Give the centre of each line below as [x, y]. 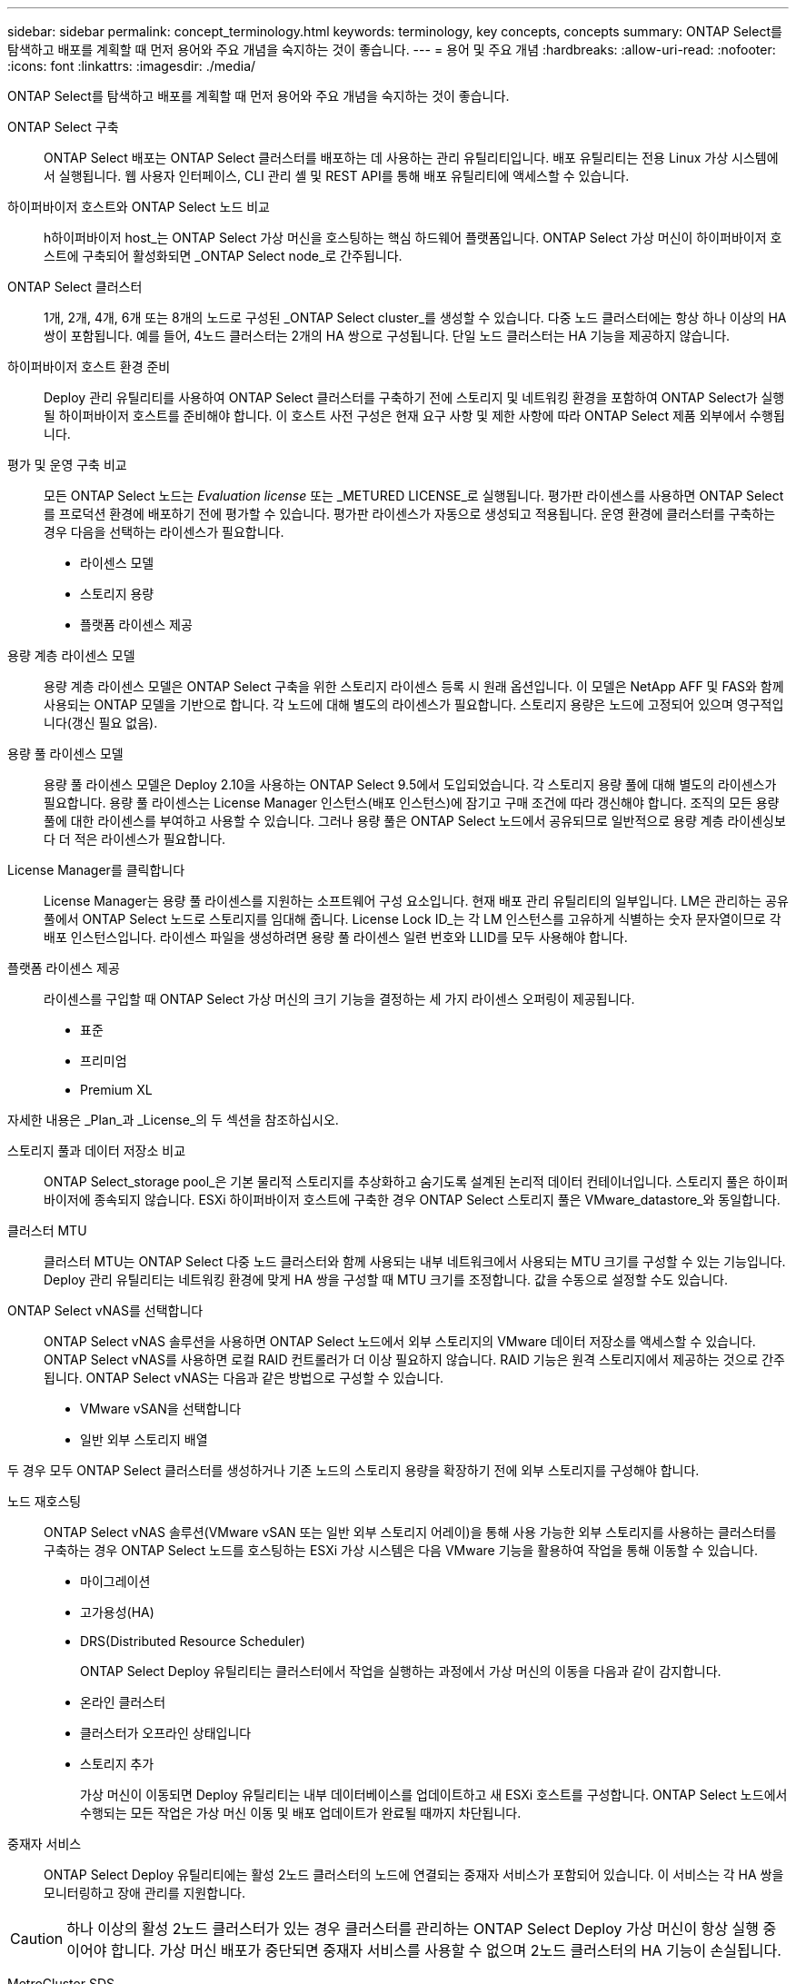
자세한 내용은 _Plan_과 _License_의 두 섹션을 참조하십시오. [173, 1120]
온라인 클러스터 [123, 1702]
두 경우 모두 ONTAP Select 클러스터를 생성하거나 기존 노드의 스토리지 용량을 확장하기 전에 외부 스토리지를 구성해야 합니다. [353, 1470]
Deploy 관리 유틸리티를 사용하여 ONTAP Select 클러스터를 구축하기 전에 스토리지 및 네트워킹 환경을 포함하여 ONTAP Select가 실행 [414, 397]
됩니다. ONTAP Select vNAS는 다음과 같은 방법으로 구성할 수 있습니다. [244, 1378]
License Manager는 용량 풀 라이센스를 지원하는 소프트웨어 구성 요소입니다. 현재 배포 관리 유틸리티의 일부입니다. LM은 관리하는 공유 [416, 901]
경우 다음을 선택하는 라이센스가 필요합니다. [164, 532]
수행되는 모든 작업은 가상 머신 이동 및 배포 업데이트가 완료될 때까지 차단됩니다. [301, 1813]
